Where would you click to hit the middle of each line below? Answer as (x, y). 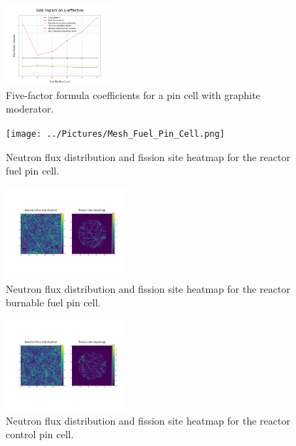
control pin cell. (40, 434)
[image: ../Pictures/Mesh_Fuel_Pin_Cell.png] (115, 134)
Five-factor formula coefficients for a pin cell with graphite (133, 94)
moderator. (30, 109)
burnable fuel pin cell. (53, 302)
